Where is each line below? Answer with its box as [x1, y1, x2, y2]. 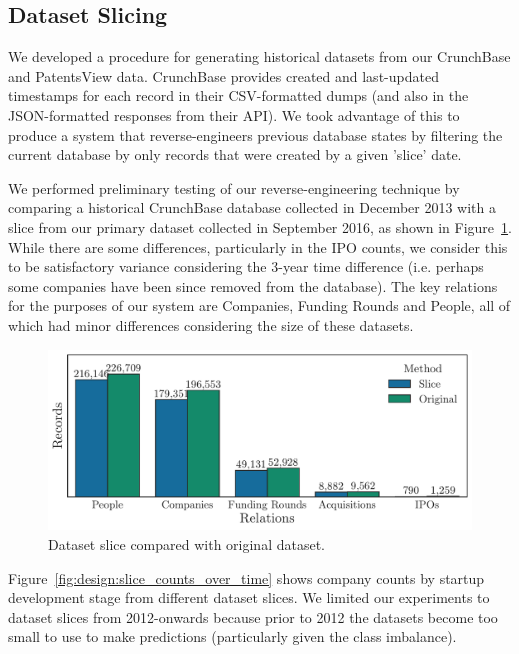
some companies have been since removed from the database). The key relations [8, 275, 498, 296]
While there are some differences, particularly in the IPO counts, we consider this [8, 236, 508, 257]
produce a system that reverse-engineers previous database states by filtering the [8, 124, 503, 145]
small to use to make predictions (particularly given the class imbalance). [8, 626, 457, 647]
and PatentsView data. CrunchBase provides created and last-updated [8, 65, 439, 86]
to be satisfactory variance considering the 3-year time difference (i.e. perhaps [8, 256, 484, 277]
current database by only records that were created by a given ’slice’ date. [8, 144, 462, 165]
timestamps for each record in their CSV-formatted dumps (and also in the [8, 85, 469, 106]
